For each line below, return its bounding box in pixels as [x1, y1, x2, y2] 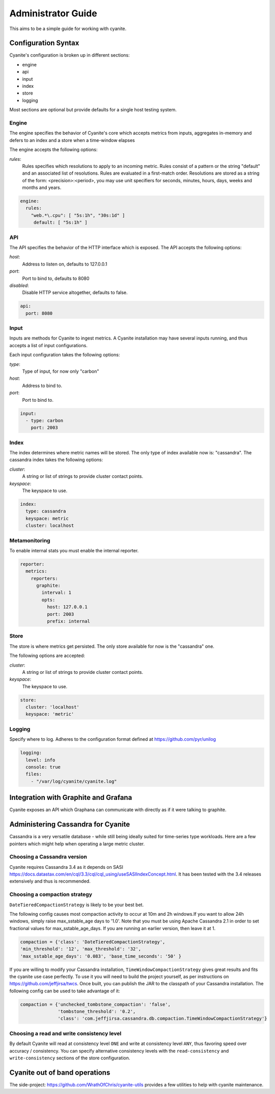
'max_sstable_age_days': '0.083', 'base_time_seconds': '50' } [20, 953, 182, 959]
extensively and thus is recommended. [9, 878, 91, 884]
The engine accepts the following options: [9, 147, 98, 153]
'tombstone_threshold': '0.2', [58, 1009, 136, 1014]
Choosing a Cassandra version [9, 853, 88, 860]
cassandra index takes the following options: [9, 457, 103, 463]
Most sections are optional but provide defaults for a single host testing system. [9, 107, 177, 113]
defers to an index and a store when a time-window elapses [9, 137, 135, 143]
